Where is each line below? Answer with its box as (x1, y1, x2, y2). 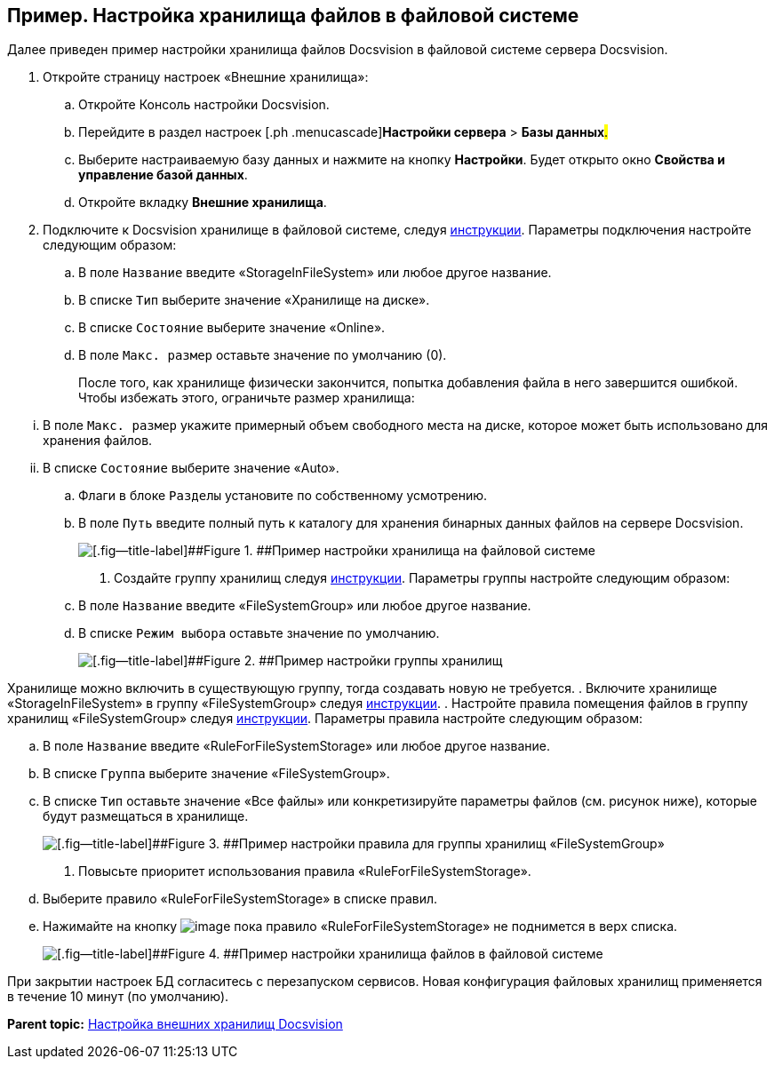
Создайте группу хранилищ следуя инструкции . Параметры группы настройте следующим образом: (114, 570, 730, 586)
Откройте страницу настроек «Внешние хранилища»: (43, 69, 369, 85)
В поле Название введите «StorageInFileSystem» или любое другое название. (78, 265, 552, 281)
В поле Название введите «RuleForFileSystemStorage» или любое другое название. (43, 738, 551, 754)
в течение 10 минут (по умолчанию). (7, 989, 229, 1005)
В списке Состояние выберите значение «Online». (78, 320, 386, 336)
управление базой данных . (78, 167, 248, 183)
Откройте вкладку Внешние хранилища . (78, 195, 327, 211)
